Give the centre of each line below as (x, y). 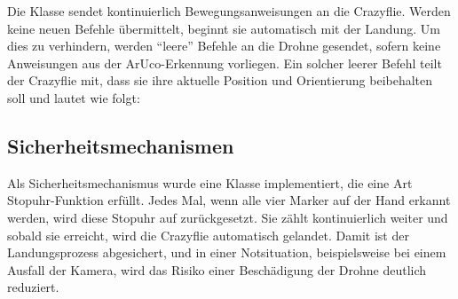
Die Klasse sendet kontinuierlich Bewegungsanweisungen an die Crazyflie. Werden (229, 11)
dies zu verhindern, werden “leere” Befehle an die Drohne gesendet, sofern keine (224, 46)
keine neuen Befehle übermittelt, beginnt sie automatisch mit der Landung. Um (224, 28)
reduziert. (33, 287)
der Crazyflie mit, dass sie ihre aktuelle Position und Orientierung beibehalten (220, 80)
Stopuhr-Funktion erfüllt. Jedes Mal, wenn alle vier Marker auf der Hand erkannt (229, 200)
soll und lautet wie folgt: (74, 97)
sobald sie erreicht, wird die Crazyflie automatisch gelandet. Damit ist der (208, 235)
